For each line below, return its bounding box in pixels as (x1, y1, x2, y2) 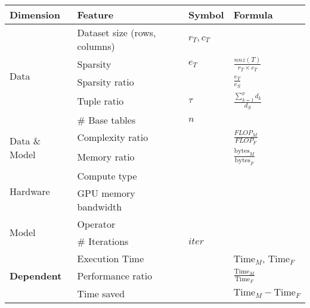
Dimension (10, 8, 60, 21)
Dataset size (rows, (77, 26, 156, 39)
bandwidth (77, 199, 122, 213)
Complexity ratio (77, 130, 148, 144)
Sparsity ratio (77, 75, 134, 89)
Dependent (10, 269, 62, 283)
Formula (233, 8, 273, 21)
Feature (77, 8, 114, 21)
